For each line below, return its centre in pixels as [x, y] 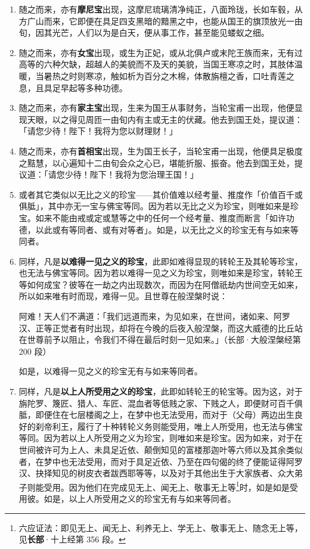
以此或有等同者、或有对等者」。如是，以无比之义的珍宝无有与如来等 [167, 229]
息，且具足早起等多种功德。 [73, 87]
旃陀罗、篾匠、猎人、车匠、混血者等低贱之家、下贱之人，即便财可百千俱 [161, 403]
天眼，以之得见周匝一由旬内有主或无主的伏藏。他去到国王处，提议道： [165, 119]
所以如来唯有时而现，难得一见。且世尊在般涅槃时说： [123, 296]
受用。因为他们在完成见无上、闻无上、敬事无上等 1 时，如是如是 [167, 486]
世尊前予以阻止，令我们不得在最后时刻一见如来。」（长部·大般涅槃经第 [164, 339]
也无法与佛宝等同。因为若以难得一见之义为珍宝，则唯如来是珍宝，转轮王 [161, 273]
